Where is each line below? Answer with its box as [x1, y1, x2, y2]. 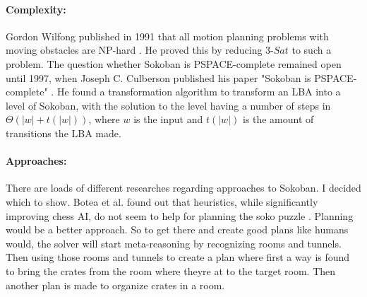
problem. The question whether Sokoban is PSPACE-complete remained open [6, 56, 342, 71]
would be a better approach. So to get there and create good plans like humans [6, 222, 349, 237]
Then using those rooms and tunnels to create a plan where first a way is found [6, 250, 350, 264]
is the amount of [242, 112, 314, 127]
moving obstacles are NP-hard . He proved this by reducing [6, 42, 263, 57]
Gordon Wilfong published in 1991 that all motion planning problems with [6, 28, 329, 43]
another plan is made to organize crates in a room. [6, 277, 225, 292]
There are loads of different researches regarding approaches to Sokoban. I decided [6, 180, 361, 195]
